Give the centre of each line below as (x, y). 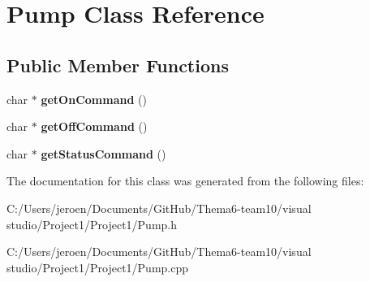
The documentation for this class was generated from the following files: (185, 181)
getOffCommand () (94, 126)
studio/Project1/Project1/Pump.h (92, 224)
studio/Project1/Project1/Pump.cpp (98, 267)
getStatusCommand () (103, 153)
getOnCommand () (94, 99)
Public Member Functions (118, 65)
